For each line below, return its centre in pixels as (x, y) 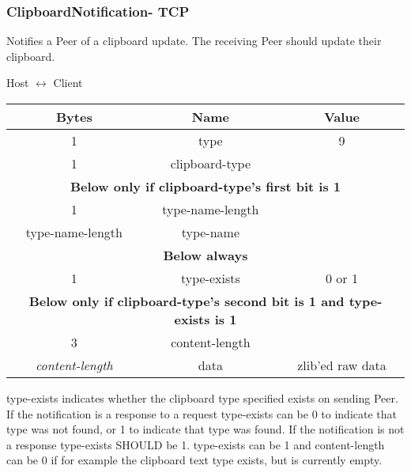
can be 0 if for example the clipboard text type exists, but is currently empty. (194, 460)
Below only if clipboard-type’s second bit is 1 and (187, 301)
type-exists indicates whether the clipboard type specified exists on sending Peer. (202, 398)
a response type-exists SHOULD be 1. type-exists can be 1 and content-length (196, 444)
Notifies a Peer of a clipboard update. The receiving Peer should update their (194, 41)
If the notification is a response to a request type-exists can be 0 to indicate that (202, 413)
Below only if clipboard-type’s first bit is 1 (205, 186)
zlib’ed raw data (342, 365)
